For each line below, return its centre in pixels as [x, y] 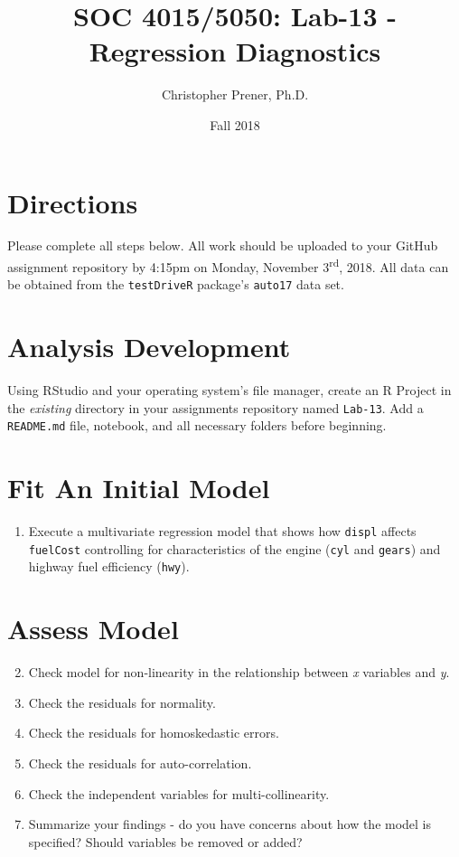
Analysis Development [149, 347]
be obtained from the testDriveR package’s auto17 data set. [176, 284]
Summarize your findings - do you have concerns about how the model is [230, 824]
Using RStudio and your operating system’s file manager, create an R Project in [229, 390]
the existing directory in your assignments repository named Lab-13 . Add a [215, 407]
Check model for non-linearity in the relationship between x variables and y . [239, 672]
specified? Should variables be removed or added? [165, 841]
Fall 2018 [235, 124]
